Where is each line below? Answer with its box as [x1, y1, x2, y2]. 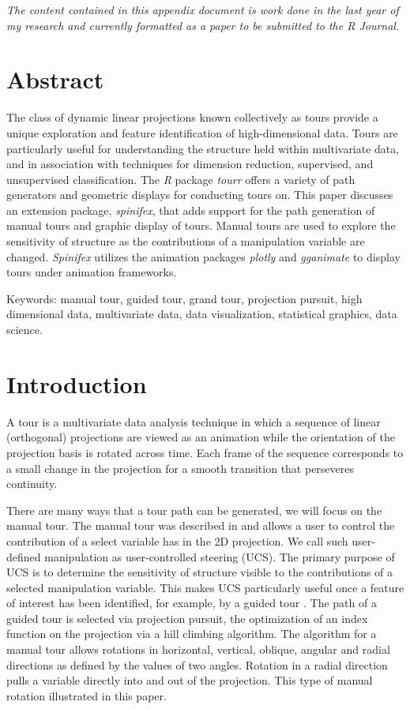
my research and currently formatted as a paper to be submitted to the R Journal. [6, 17, 400, 33]
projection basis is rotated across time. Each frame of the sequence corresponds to [6, 444, 404, 460]
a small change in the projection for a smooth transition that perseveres [6, 460, 355, 476]
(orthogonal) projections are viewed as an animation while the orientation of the [6, 429, 395, 445]
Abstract [6, 63, 104, 96]
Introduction [6, 367, 147, 400]
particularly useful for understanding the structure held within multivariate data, [6, 140, 400, 156]
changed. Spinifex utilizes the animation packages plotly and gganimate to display [6, 248, 401, 264]
